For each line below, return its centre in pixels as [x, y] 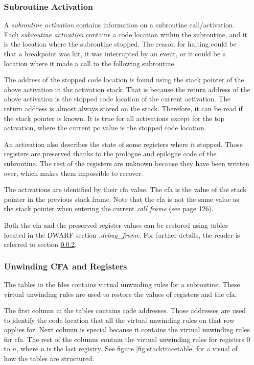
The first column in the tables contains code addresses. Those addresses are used [125, 310]
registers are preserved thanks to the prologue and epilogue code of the [110, 154]
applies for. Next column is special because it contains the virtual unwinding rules [127, 329]
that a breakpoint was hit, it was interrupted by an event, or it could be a [115, 53]
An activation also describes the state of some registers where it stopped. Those [124, 144]
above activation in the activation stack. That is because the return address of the [127, 89]
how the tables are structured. [49, 358]
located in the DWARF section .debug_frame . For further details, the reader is [122, 234]
